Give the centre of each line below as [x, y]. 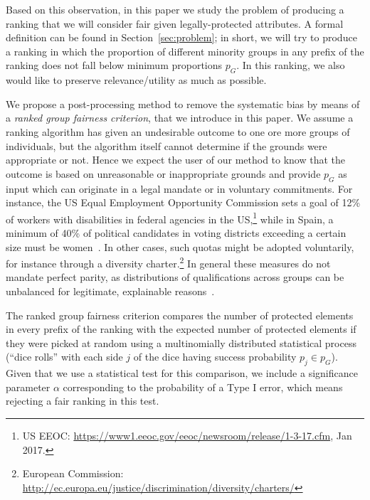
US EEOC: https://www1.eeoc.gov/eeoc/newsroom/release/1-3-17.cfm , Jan [187, 435]
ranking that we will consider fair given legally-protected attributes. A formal [175, 23]
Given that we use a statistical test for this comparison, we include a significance [182, 373]
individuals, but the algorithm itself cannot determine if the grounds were [166, 145]
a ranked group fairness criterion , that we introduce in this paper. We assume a [180, 118]
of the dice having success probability [215, 357]
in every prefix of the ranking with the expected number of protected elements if [181, 329]
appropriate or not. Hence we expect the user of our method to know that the [176, 160]
